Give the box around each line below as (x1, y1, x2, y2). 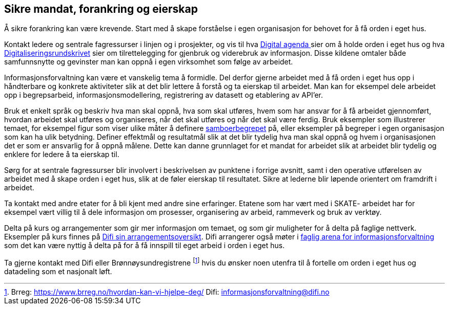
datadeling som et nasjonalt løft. (4, 267, 112, 276)
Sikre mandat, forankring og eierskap (4, 3, 198, 15)
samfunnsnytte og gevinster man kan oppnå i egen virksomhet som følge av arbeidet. (4, 57, 293, 67)
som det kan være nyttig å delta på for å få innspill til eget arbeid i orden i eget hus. (4, 241, 285, 250)
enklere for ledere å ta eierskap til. (4, 150, 119, 159)
